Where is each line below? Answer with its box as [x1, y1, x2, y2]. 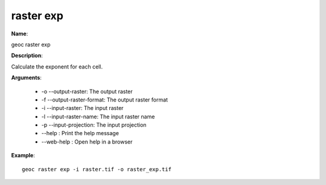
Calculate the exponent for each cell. [11, 63, 103, 70]
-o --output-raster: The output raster [41, 88, 133, 95]
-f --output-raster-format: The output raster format [41, 96, 168, 103]
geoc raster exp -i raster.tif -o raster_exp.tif [22, 166, 172, 172]
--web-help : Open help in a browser [41, 138, 133, 145]
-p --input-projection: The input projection [41, 121, 147, 129]
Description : [11, 52, 43, 59]
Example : [11, 152, 36, 159]
